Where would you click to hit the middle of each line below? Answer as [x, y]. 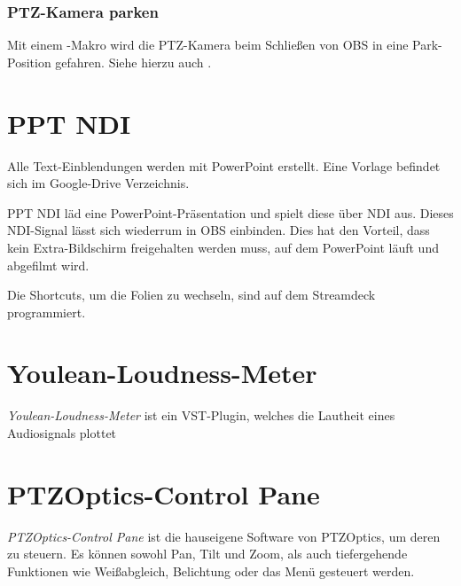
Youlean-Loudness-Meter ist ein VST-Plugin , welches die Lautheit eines [201, 415]
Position [29, 62]
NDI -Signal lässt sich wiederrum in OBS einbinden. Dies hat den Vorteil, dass [219, 230]
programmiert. [47, 312]
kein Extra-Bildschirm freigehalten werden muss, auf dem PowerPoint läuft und [223, 247]
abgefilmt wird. [48, 265]
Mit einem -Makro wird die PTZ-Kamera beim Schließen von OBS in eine [208, 45]
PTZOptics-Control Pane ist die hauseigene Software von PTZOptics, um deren [224, 536]
